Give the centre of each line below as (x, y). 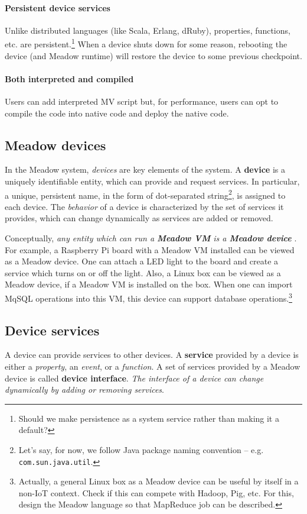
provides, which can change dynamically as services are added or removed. (139, 218)
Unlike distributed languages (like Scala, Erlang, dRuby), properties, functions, (148, 30)
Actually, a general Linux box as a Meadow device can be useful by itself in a (159, 481)
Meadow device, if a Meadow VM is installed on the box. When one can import (149, 284)
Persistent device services (58, 7)
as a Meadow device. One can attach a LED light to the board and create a (142, 261)
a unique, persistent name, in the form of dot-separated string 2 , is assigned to (145, 194)
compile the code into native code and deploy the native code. (117, 113)
